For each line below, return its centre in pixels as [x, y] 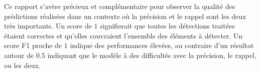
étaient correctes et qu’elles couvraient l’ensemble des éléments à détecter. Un [123, 35]
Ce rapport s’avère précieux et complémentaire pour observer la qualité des [120, 6]
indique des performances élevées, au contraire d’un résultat [162, 45]
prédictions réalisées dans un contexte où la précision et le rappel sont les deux [125, 16]
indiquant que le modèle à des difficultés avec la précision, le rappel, [152, 55]
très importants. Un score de [48, 26]
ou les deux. [22, 65]
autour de [19, 55]
